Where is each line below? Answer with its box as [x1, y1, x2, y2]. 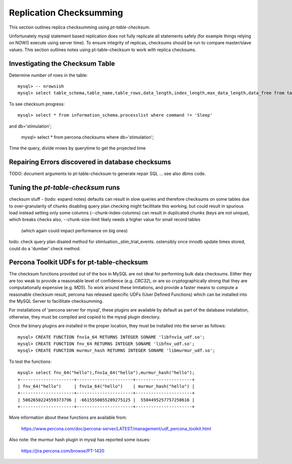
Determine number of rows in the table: [9, 72, 88, 78]
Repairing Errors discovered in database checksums [9, 158, 171, 166]
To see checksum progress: [9, 101, 65, 107]
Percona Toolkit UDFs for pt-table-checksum [9, 258, 148, 267]
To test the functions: [9, 359, 52, 364]
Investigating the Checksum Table [9, 59, 115, 68]
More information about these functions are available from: [9, 414, 127, 420]
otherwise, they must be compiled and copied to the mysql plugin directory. [9, 314, 161, 320]
